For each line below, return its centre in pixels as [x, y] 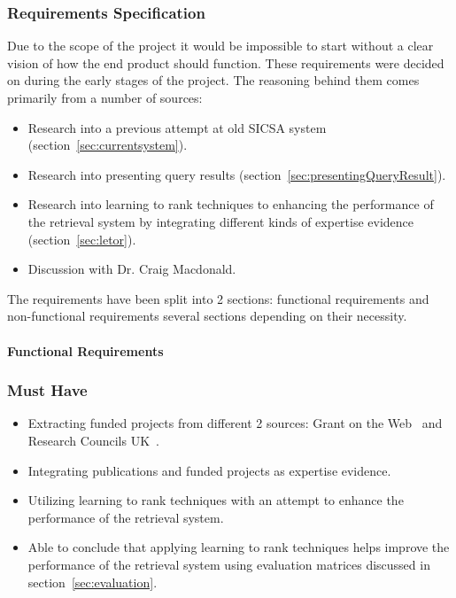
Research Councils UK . [93, 440]
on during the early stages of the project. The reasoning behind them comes [213, 80]
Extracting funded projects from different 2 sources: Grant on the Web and [235, 423]
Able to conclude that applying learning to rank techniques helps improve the [239, 547]
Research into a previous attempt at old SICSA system [177, 127]
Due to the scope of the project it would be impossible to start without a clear [220, 46]
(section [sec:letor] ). [82, 239]
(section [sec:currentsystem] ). [108, 145]
